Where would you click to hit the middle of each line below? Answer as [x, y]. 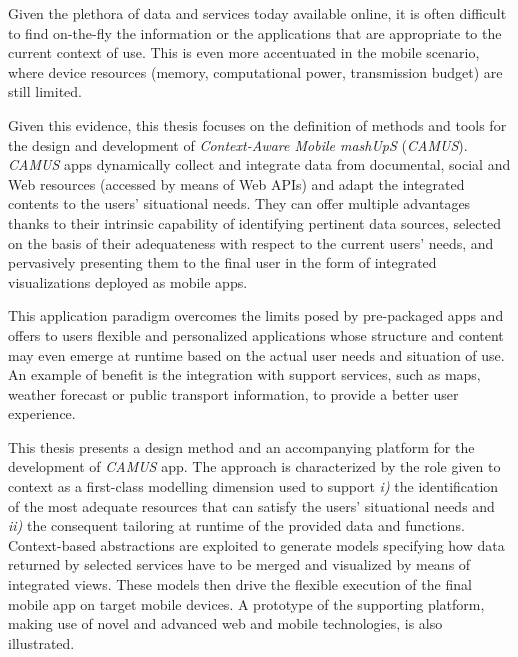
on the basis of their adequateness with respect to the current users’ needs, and [251, 242]
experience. [42, 413]
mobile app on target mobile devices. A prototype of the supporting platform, [246, 603]
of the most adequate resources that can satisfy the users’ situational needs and [251, 505]
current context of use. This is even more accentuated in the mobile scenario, [244, 52]
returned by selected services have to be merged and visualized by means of [239, 564]
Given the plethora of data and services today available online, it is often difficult [257, 13]
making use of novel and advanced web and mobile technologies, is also [225, 623]
